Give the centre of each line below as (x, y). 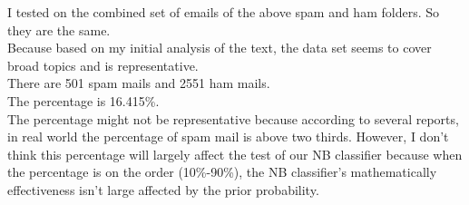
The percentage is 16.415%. (83, 100)
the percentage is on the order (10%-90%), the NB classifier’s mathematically (222, 172)
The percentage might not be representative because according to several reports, (233, 118)
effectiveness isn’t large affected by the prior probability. (163, 189)
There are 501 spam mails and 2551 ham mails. (139, 83)
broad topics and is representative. (103, 65)
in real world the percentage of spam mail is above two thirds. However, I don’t (228, 137)
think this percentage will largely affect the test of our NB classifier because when (235, 154)
